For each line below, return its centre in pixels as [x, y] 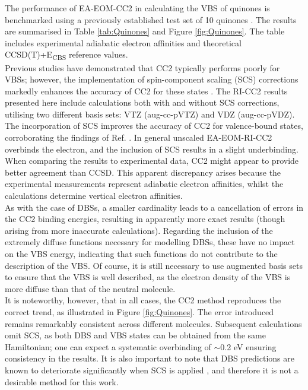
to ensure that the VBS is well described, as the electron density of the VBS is [148, 277]
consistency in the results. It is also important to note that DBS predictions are [150, 358]
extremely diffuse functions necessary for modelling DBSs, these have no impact [150, 242]
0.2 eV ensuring [248, 346]
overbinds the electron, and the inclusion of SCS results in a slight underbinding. [152, 149]
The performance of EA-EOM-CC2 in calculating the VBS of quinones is [137, 8]
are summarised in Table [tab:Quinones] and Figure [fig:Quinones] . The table [145, 31]
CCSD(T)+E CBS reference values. [66, 55]
